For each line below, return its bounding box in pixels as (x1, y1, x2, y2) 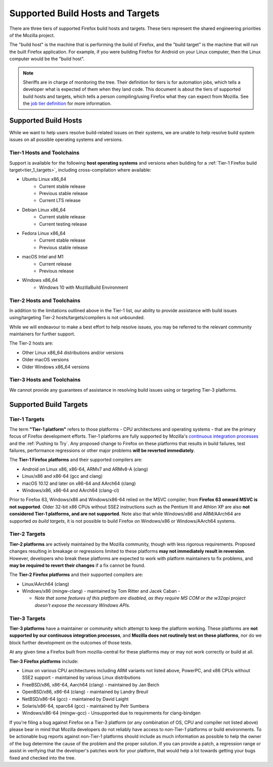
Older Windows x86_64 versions (22, 364, 89, 370)
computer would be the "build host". (9, 56, 85, 62)
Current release (39, 261, 72, 267)
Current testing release (39, 221, 87, 227)
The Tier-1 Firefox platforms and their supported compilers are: (9, 456, 143, 463)
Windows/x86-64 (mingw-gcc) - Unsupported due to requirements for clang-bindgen (22, 710, 201, 716)
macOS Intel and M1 (22, 254, 64, 260)
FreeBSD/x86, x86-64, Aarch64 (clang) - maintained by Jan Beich (22, 681, 159, 687)
